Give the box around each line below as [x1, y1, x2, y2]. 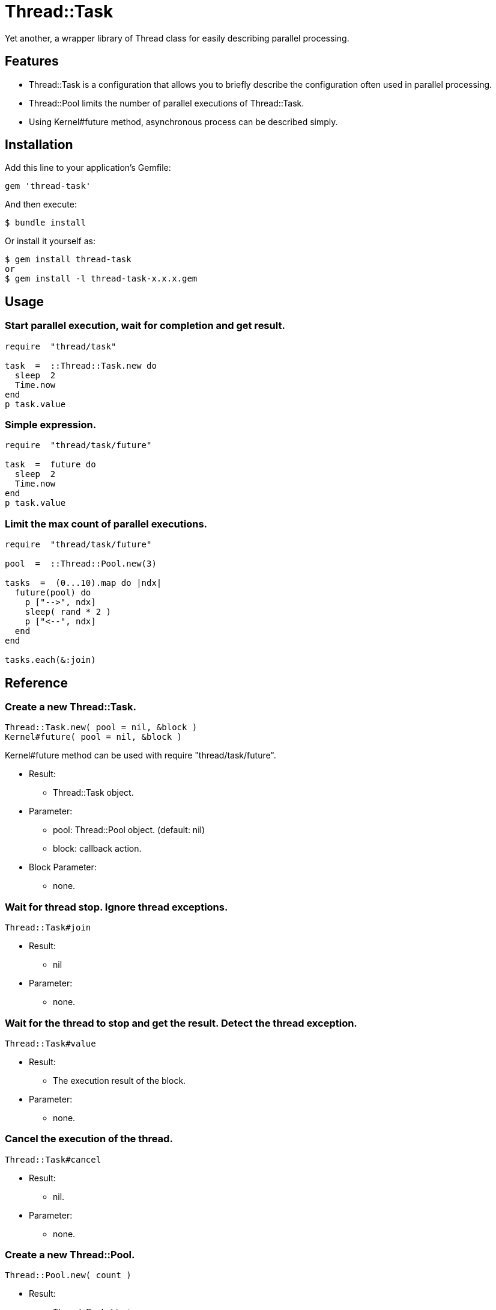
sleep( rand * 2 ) [25, 607, 112, 617]
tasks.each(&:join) [5, 655, 96, 665]
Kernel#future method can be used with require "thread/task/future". [5, 750, 276, 761]
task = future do [5, 460, 96, 470]
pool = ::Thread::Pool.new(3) [5, 559, 157, 569]
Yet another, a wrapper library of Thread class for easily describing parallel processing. [5, 32, 349, 43]
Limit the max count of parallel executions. [5, 517, 208, 530]
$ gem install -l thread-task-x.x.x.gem [5, 274, 198, 284]
